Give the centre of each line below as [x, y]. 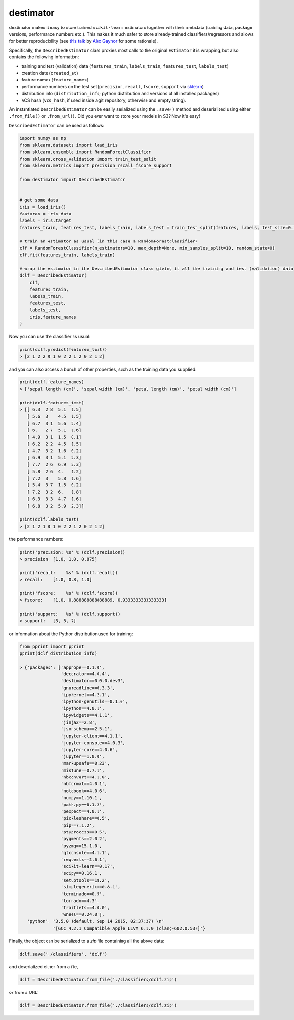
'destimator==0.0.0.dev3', [93, 681]
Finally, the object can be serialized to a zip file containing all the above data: [87, 941]
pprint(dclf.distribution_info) [58, 653]
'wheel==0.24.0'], [83, 914]
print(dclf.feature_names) [52, 382]
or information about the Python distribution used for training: [71, 634]
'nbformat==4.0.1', [84, 784]
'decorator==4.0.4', [85, 674]
